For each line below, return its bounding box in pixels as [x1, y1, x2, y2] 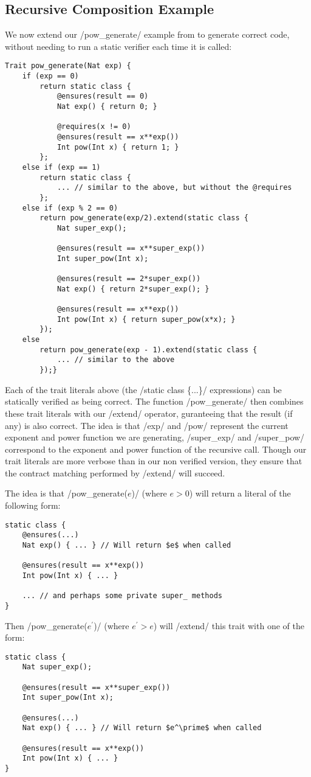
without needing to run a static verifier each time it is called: [5, 40, 232, 52]
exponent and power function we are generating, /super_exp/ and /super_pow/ [5, 431, 305, 444]
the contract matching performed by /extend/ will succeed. [5, 466, 225, 479]
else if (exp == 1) [22, 162, 101, 172]
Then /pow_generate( [5, 619, 87, 632]
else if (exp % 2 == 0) [22, 203, 118, 212]
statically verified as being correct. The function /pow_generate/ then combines [5, 395, 304, 408]
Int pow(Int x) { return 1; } [56, 142, 179, 152]
